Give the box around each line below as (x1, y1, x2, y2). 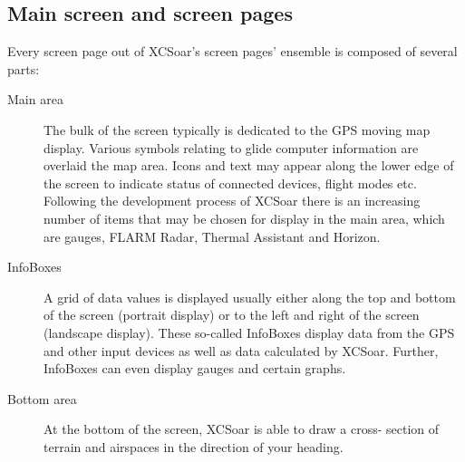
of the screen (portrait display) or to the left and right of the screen (44, 305, 420, 324)
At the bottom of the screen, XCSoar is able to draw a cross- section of (44, 419, 440, 438)
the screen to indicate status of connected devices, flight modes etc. (44, 173, 417, 192)
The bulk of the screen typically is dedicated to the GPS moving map (44, 120, 431, 139)
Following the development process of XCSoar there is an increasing (44, 191, 421, 210)
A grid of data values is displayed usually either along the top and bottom (44, 287, 456, 306)
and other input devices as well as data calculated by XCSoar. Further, (44, 341, 439, 360)
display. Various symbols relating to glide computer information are (44, 138, 419, 157)
